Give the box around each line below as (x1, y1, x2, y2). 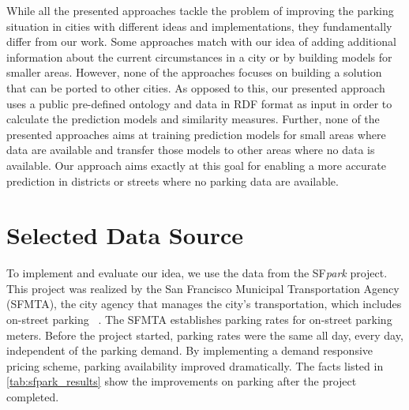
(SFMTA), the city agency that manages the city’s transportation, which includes (6, 295, 402, 312)
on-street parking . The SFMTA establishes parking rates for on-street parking (6, 311, 392, 328)
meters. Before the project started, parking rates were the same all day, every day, (6, 326, 403, 343)
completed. (6, 389, 59, 404)
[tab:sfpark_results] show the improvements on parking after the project (6, 373, 357, 389)
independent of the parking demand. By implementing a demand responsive (6, 342, 373, 359)
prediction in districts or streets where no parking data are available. (6, 172, 339, 189)
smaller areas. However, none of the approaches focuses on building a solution (6, 64, 382, 81)
